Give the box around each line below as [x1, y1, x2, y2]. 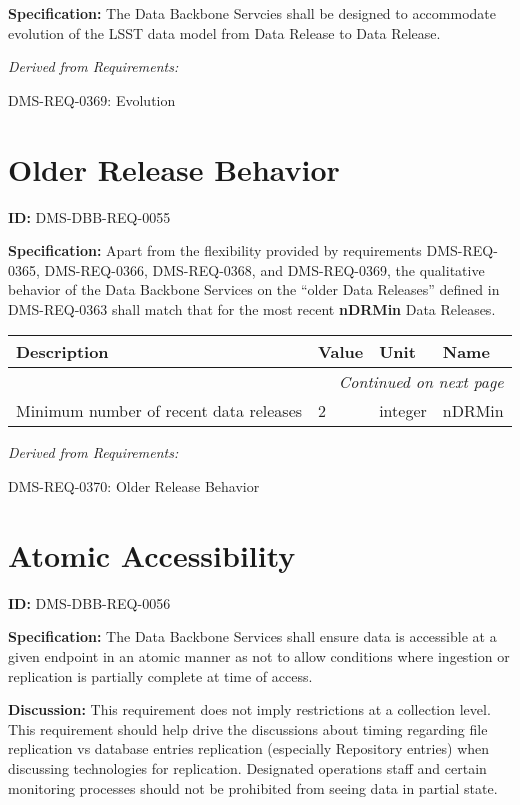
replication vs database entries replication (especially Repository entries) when [8, 738, 490, 759]
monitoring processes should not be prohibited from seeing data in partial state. [8, 777, 498, 798]
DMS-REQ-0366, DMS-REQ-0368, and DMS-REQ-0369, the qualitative [44, 259, 485, 280]
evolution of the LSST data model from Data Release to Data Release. [8, 22, 441, 43]
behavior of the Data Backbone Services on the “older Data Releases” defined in [8, 279, 500, 300]
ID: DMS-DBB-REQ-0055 [8, 206, 171, 227]
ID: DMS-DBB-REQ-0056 [8, 592, 171, 613]
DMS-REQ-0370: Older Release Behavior [8, 476, 260, 497]
